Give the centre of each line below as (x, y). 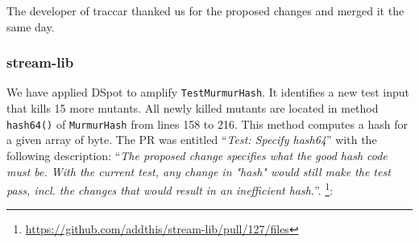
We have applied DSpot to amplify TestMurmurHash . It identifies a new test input (208, 92)
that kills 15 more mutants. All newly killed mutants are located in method (193, 108)
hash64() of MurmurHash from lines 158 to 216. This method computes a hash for (207, 124)
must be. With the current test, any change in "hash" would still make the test (199, 171)
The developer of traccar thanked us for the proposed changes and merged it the (205, 10)
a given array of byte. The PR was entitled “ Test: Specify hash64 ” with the (192, 140)
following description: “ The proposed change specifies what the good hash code (197, 155)
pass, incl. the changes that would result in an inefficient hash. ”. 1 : (170, 189)
